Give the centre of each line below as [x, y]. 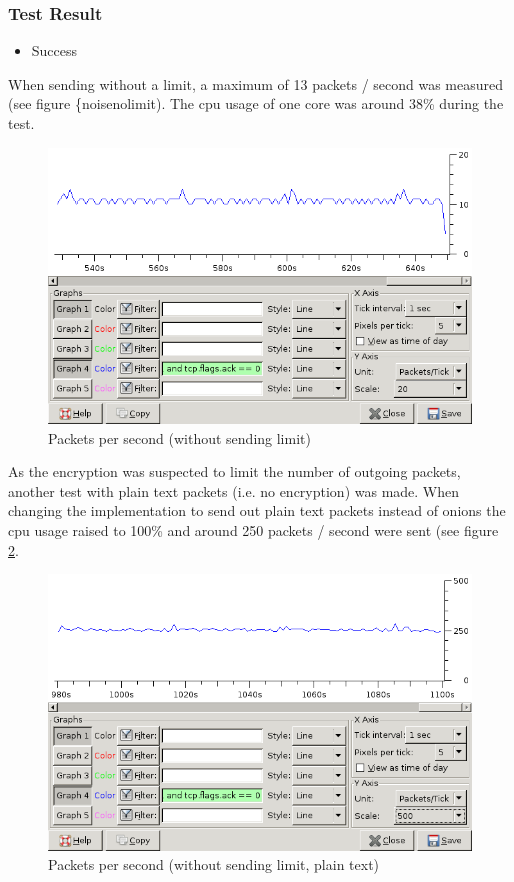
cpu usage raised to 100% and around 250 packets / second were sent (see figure [253, 530]
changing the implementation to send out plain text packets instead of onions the [257, 510]
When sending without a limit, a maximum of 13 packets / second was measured [256, 83]
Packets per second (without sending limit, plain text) [214, 864]
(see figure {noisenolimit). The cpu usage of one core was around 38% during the [256, 103]
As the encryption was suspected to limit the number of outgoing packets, [234, 471]
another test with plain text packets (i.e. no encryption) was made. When [234, 490]
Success [54, 50]
